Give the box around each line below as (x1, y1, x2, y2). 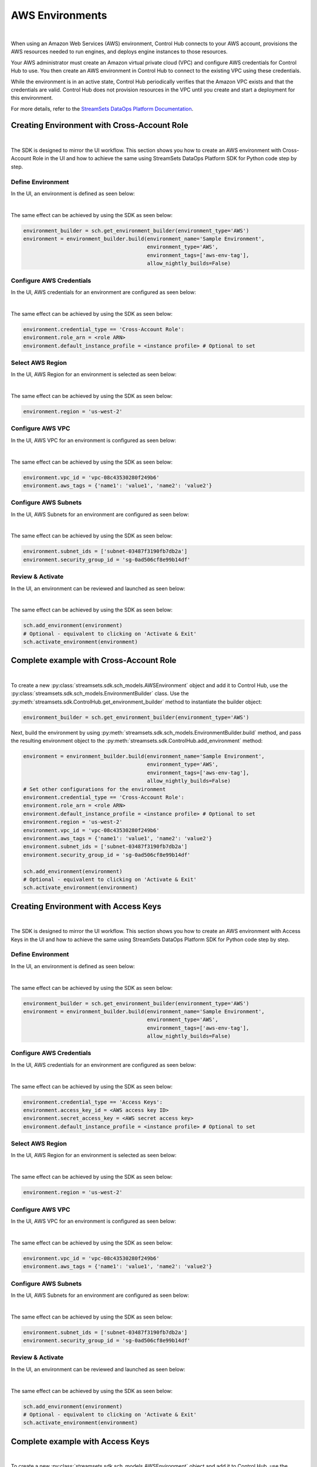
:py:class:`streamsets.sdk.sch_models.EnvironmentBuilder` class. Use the (11, 690, 189, 697)
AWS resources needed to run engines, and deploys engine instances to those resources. (11, 48, 228, 55)
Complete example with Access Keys (11, 1436, 150, 1446)
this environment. (11, 94, 53, 102)
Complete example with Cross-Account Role (11, 655, 177, 665)
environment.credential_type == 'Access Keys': (23, 1098, 163, 1106)
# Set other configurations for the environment (23, 786, 166, 792)
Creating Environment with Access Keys (11, 901, 161, 911)
